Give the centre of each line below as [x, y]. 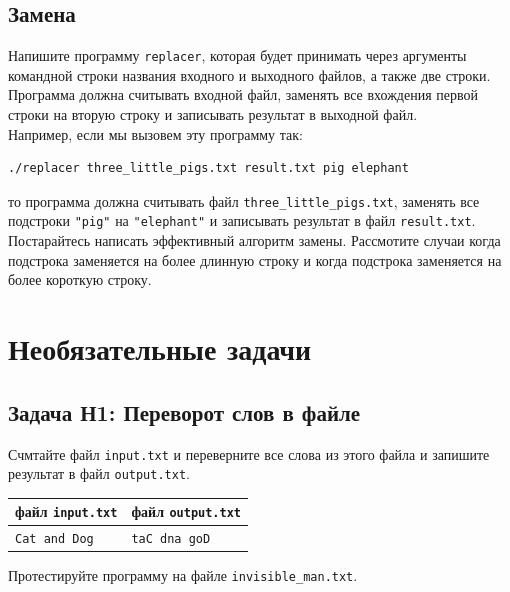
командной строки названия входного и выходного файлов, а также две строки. [249, 74]
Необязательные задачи [160, 348]
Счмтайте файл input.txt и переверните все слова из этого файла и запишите [249, 453]
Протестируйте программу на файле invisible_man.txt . [183, 575]
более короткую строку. [80, 279]
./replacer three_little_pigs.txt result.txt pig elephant [208, 168]
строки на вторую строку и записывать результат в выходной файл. [213, 114]
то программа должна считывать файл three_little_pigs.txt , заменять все [244, 200]
